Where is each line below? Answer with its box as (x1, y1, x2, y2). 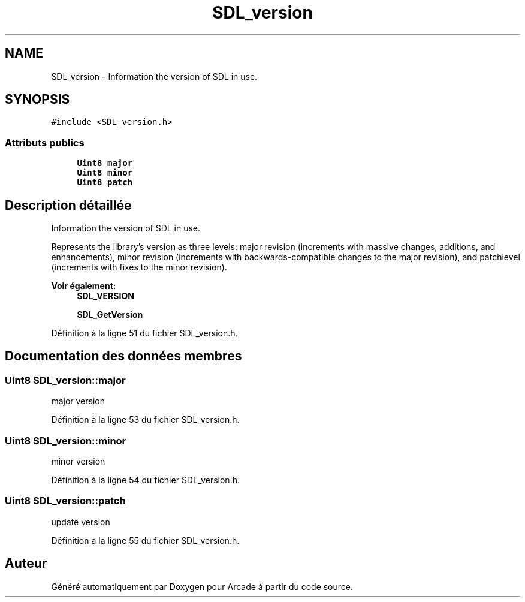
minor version (51, 456, 105, 466)
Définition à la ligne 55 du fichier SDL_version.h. (51, 535, 240, 546)
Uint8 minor (77, 168, 133, 178)
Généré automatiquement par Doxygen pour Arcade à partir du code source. (51, 581, 354, 592)
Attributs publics (5, 136, 85, 149)
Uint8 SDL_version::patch (5, 495, 126, 507)
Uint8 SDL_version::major (5, 374, 126, 386)
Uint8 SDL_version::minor (5, 434, 126, 447)
